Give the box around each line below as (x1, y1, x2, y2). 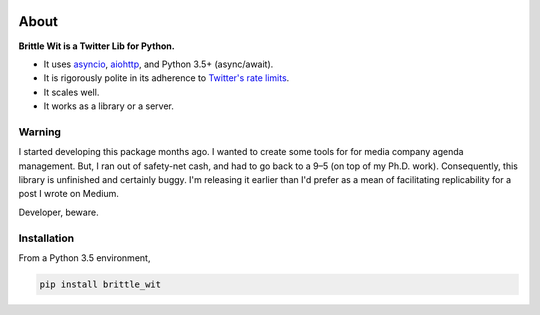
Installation (18, 231, 75, 245)
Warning (18, 125, 62, 139)
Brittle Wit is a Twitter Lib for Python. (18, 40, 175, 52)
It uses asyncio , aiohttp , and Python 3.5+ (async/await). (43, 58, 274, 70)
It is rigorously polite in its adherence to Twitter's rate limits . (43, 72, 290, 84)
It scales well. (43, 86, 100, 98)
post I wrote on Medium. (18, 188, 119, 200)
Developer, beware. (18, 206, 99, 218)
